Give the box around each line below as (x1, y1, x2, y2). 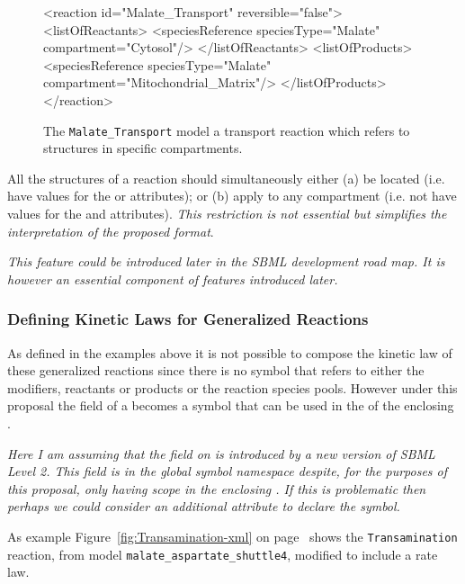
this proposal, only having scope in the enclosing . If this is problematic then (7, 479, 426, 498)
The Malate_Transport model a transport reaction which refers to (43, 121, 410, 139)
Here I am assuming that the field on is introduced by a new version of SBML (7, 444, 435, 463)
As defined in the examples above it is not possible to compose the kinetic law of (7, 343, 452, 362)
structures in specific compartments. (43, 139, 243, 157)
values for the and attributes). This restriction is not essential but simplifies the (7, 204, 447, 222)
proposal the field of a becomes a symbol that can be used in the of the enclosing (7, 396, 454, 415)
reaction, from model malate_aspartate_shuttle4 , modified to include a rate (7, 544, 438, 563)
